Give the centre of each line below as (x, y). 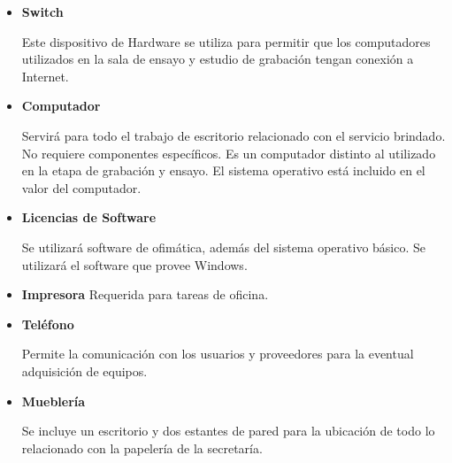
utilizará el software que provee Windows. (134, 264)
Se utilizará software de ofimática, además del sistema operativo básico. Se (224, 247)
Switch (42, 12)
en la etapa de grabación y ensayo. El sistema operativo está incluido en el (223, 170)
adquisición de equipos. (84, 370)
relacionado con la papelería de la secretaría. (142, 448)
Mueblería (54, 401)
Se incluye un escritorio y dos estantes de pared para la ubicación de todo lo (228, 431)
